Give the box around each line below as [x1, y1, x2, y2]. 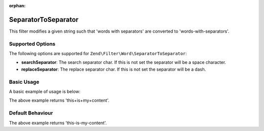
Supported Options [9, 40, 56, 47]
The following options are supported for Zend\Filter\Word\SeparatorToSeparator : [9, 51, 187, 56]
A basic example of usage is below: [9, 88, 81, 94]
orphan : [9, 3, 26, 8]
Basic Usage [9, 78, 40, 85]
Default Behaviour [9, 110, 53, 116]
